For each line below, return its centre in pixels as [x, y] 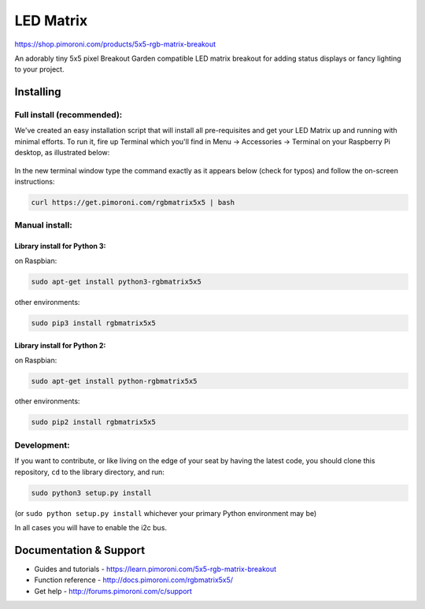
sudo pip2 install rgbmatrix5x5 [94, 422]
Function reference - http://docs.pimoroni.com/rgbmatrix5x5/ [134, 580]
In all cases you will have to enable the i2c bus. [91, 527]
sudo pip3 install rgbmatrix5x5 [94, 323]
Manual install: [43, 225]
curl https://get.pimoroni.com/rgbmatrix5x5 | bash [133, 202]
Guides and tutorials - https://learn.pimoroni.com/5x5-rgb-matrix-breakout [155, 569]
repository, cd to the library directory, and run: [90, 472]
